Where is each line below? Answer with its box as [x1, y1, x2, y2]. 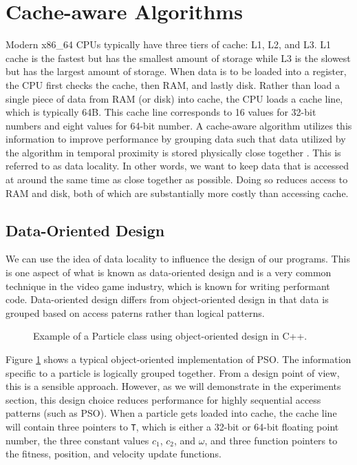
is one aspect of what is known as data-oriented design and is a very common [6, 265, 332, 280]
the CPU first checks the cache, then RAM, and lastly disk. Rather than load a [6, 77, 340, 92]
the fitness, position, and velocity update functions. [6, 446, 221, 461]
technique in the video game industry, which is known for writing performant [6, 278, 330, 293]
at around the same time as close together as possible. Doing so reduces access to [6, 172, 348, 187]
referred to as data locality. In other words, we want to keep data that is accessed [6, 158, 349, 173]
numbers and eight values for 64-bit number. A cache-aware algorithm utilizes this [6, 118, 352, 132]
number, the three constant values [6, 433, 149, 447]
